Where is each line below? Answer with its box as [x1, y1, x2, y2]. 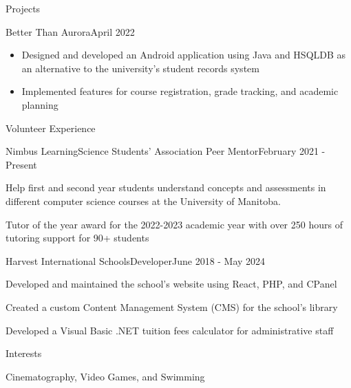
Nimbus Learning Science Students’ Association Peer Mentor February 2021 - [6, 144, 326, 158]
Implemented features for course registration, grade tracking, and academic [21, 84, 339, 98]
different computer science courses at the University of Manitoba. [6, 193, 281, 208]
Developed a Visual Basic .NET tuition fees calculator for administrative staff [6, 323, 334, 337]
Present [6, 157, 37, 171]
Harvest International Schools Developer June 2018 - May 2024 [6, 253, 266, 268]
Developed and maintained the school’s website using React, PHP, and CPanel [6, 277, 337, 291]
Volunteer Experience [6, 120, 96, 135]
